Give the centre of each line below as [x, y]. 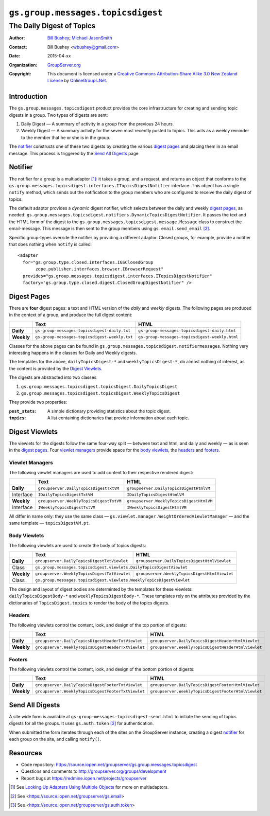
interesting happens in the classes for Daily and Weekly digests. [73, 353]
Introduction [28, 97]
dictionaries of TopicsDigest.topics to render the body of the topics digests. [89, 603]
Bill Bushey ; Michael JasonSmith [80, 38]
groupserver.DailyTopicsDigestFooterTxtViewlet [89, 685]
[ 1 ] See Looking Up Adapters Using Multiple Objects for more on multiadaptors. [90, 787]
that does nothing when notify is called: [51, 244]
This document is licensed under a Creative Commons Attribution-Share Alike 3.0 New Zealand [143, 73]
